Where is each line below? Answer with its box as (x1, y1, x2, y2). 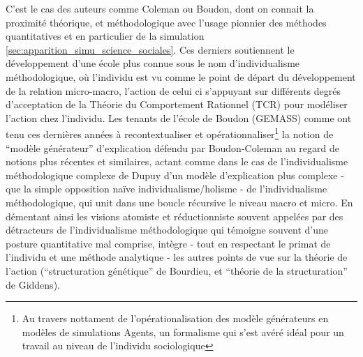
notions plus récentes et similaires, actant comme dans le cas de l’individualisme (6, 154, 348, 169)
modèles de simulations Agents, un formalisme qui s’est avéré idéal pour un (22, 324, 344, 339)
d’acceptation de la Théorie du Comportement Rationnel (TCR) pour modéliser (6, 97, 348, 112)
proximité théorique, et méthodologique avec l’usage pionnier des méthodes (6, 15, 327, 29)
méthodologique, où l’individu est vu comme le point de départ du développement (6, 69, 356, 84)
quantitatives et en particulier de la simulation (6, 29, 205, 43)
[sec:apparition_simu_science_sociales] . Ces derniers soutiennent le (6, 42, 295, 56)
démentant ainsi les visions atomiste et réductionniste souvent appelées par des (6, 208, 343, 223)
